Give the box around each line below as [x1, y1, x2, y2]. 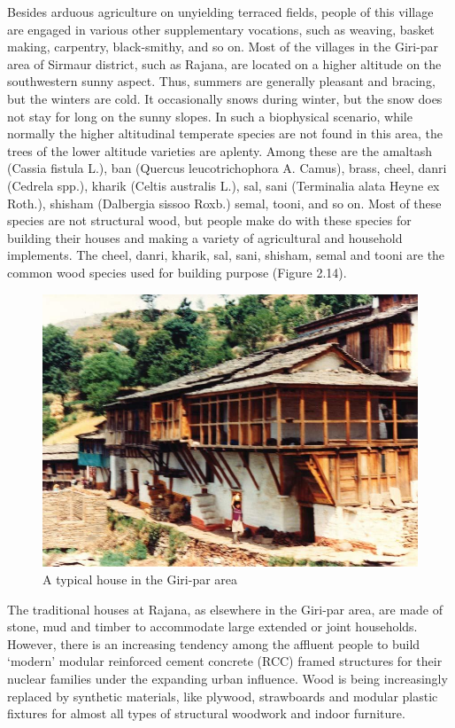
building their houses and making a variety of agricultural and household [7, 228, 403, 247]
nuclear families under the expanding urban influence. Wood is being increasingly [7, 669, 448, 688]
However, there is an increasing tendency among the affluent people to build [7, 634, 420, 653]
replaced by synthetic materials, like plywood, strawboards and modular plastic [7, 686, 438, 705]
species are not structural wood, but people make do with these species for [7, 211, 412, 230]
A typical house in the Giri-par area [42, 570, 238, 589]
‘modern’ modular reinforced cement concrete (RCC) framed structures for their [7, 652, 443, 670]
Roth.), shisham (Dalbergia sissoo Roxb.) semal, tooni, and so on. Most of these [7, 193, 442, 212]
